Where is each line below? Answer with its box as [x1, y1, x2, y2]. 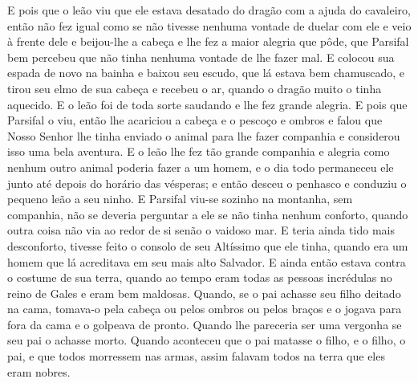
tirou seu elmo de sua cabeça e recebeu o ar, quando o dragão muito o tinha [7, 79, 382, 96]
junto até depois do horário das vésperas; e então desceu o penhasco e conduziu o [7, 174, 407, 191]
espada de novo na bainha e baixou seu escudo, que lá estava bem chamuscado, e [7, 64, 404, 81]
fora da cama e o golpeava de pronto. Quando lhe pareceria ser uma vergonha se [7, 316, 402, 332]
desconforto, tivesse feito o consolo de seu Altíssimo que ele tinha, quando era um [7, 237, 408, 254]
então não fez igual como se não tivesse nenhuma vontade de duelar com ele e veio [7, 17, 412, 34]
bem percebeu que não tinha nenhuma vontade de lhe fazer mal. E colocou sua [7, 48, 395, 65]
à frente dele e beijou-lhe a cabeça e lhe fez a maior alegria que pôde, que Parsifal [7, 33, 409, 50]
